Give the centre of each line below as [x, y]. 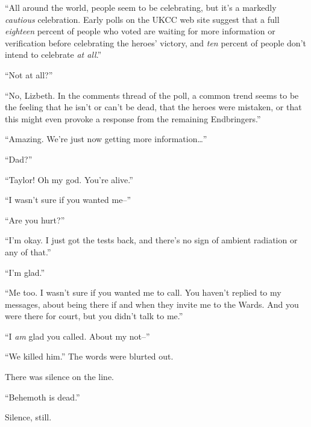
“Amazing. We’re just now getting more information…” [106, 139]
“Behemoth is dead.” [42, 397]
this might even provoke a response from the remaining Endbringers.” [133, 118]
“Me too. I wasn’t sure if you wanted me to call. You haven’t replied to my [143, 292]
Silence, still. [28, 417]
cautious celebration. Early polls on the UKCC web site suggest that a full [142, 19]
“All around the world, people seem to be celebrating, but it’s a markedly [141, 7]
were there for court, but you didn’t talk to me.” [94, 316]
